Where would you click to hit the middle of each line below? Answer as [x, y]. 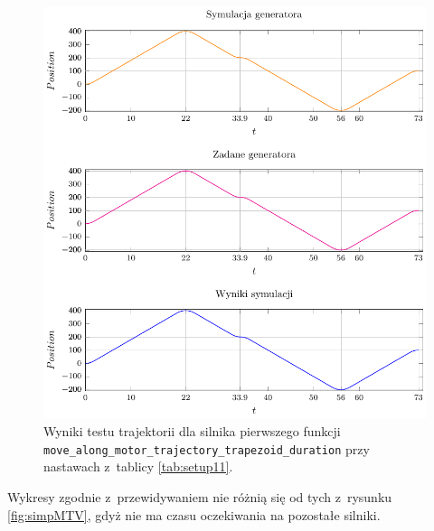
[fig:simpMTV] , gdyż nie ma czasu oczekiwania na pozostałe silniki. [194, 514]
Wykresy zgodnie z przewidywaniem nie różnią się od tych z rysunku [200, 496]
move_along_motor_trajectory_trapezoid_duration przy [207, 448]
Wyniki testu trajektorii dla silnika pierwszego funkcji [192, 431]
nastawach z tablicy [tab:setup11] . [138, 466]
